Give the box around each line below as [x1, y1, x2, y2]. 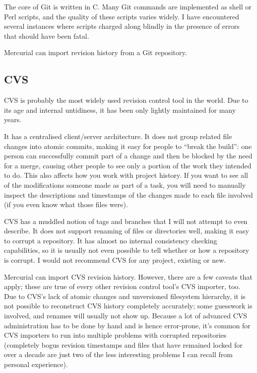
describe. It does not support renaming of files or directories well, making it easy [4, 225, 249, 236]
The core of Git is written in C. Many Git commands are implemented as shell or [4, 1, 252, 11]
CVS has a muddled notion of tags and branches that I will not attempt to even [4, 216, 248, 226]
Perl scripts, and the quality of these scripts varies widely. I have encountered [4, 11, 240, 21]
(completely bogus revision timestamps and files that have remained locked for [4, 339, 243, 350]
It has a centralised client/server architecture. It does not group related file [4, 131, 232, 141]
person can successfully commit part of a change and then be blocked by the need [4, 150, 253, 161]
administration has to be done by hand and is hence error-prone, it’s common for [4, 320, 251, 330]
